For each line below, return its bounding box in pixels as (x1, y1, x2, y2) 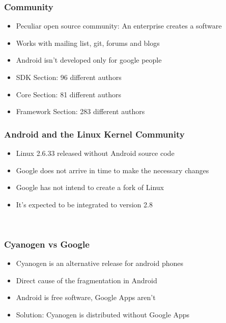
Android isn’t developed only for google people (16, 55, 162, 65)
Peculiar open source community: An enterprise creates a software (16, 20, 222, 31)
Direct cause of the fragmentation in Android (16, 275, 157, 285)
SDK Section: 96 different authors (16, 72, 122, 82)
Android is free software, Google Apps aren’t (16, 292, 156, 303)
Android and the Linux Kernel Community (4, 127, 185, 140)
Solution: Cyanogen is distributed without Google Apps (16, 309, 190, 319)
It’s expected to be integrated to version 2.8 (16, 199, 153, 209)
